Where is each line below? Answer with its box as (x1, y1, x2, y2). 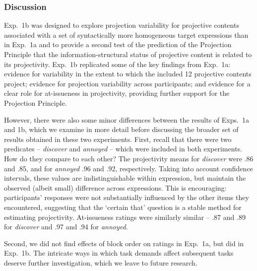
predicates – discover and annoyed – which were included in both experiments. (4, 143, 242, 154)
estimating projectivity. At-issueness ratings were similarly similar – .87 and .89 (4, 211, 246, 222)
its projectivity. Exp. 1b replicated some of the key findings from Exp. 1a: (4, 59, 231, 69)
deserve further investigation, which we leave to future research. (4, 257, 197, 268)
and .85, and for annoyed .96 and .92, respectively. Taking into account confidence (4, 163, 253, 173)
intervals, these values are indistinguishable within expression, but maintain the (4, 173, 246, 183)
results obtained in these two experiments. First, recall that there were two (4, 134, 232, 144)
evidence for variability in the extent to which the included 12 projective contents (4, 68, 252, 79)
